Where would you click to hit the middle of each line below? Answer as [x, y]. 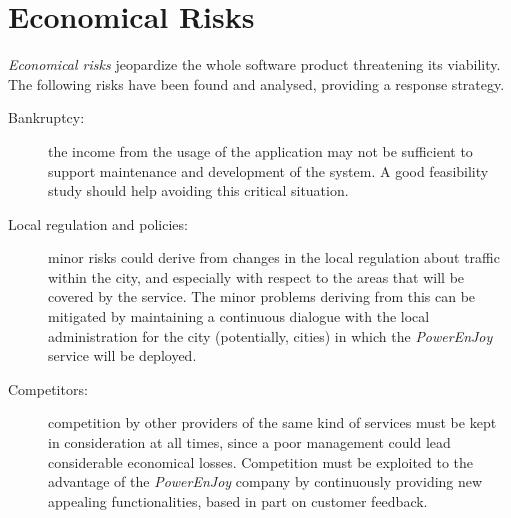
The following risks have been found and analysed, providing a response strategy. [256, 83]
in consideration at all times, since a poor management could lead [249, 442]
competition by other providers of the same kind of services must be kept [272, 422]
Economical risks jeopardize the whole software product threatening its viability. [254, 64]
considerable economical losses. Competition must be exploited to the [261, 461]
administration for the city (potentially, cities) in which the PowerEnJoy [270, 335]
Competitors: [48, 388]
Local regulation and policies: [98, 223]
